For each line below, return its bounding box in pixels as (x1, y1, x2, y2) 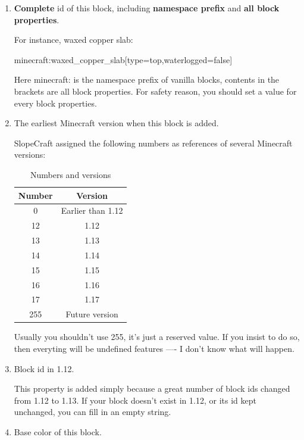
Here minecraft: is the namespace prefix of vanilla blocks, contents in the (14, 73, 280, 86)
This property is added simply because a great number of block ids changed (14, 382, 290, 395)
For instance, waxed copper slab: (14, 33, 133, 46)
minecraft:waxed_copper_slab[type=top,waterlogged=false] (14, 53, 233, 65)
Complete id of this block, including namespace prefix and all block (14, 2, 280, 14)
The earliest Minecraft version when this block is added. (14, 117, 219, 129)
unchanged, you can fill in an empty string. (14, 405, 171, 418)
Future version (65, 308, 118, 320)
